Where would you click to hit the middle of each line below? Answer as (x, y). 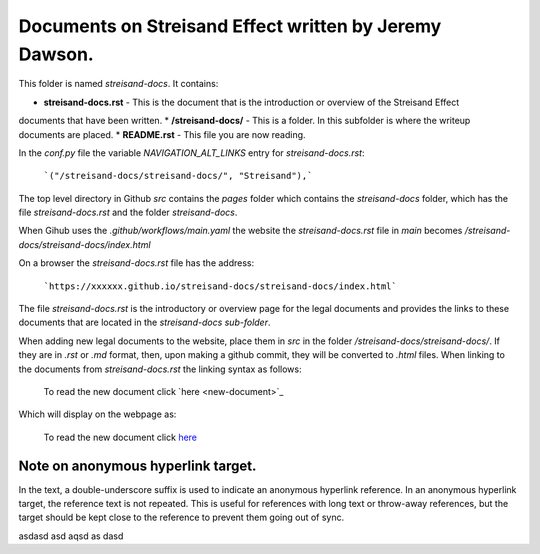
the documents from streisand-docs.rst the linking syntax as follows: (160, 369)
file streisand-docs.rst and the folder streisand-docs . (128, 212)
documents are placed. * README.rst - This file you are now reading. (162, 134)
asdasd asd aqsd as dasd (71, 536)
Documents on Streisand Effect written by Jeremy (230, 26)
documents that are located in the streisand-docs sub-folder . (144, 322)
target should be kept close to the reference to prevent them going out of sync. (181, 517)
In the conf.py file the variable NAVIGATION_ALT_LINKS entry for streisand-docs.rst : (191, 152)
